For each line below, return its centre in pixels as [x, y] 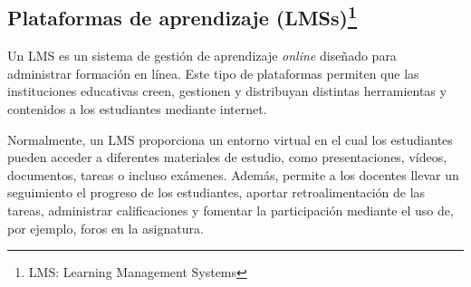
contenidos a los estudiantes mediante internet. [137, 108]
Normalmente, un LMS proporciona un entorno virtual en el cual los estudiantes [230, 139]
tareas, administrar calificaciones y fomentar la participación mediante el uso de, [231, 210]
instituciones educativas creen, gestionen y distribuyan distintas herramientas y [227, 91]
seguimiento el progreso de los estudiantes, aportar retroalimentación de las [216, 192]
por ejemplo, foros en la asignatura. [106, 228]
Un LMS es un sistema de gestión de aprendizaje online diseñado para [202, 56]
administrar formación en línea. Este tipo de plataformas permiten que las [213, 73]
